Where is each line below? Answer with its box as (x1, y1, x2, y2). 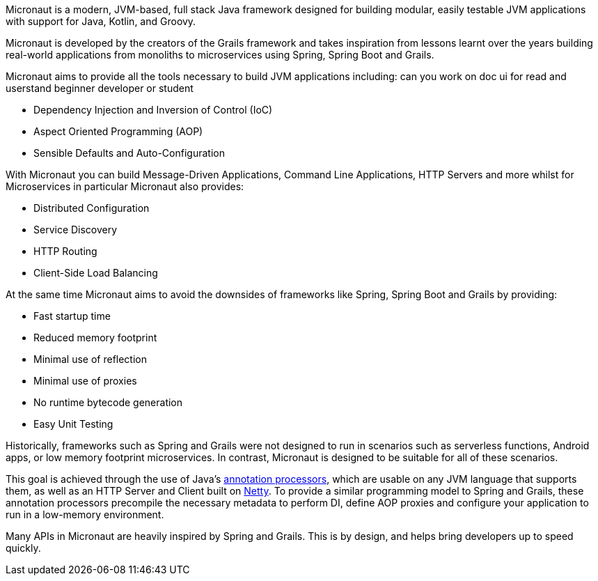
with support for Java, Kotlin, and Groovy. (6, 15, 196, 27)
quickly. (6, 542, 41, 554)
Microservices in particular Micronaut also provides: (6, 180, 244, 192)
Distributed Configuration (33, 202, 150, 214)
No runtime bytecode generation (33, 396, 183, 408)
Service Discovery (33, 224, 118, 235)
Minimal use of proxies (33, 375, 137, 387)
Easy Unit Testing (33, 418, 113, 430)
